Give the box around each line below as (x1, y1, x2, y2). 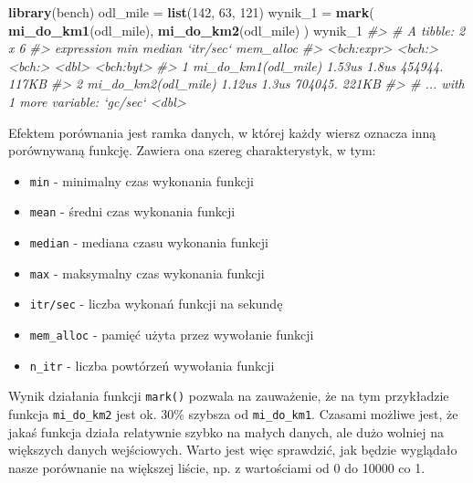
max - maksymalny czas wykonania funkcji (29, 263, 265, 282)
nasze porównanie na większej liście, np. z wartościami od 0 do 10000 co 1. (8, 457, 426, 477)
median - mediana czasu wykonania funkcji (29, 233, 268, 252)
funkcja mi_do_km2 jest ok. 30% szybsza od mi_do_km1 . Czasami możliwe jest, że (8, 404, 458, 423)
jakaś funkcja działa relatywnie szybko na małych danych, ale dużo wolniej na (8, 422, 445, 441)
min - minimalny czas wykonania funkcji (29, 171, 254, 190)
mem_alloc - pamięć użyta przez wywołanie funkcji (29, 325, 314, 344)
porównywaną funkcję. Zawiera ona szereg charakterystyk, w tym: (8, 141, 376, 160)
